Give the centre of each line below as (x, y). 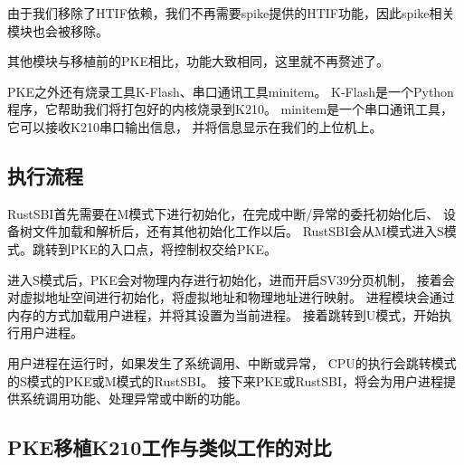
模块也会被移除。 (58, 30)
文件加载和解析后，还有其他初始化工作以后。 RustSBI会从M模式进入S (238, 231)
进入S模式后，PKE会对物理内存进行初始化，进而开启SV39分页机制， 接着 (225, 279)
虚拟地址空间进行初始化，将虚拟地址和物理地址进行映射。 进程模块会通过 (237, 297)
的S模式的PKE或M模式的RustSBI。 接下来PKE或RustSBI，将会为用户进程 (226, 380)
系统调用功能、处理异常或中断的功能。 (133, 399)
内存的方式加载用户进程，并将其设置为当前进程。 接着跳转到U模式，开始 (223, 314)
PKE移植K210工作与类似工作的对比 (170, 447)
